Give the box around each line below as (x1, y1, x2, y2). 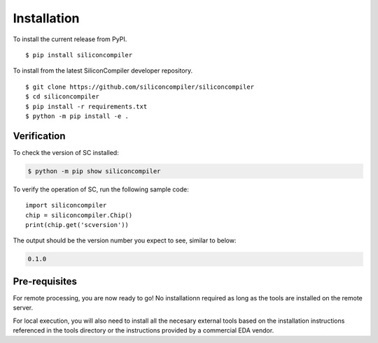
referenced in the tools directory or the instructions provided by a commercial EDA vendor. (13, 326, 274, 335)
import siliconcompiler (25, 201, 107, 210)
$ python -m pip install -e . (25, 112, 129, 120)
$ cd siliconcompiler (25, 93, 99, 101)
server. (13, 304, 34, 312)
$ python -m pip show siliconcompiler (27, 167, 161, 175)
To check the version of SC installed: (13, 148, 119, 156)
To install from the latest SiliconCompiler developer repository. (13, 66, 193, 75)
